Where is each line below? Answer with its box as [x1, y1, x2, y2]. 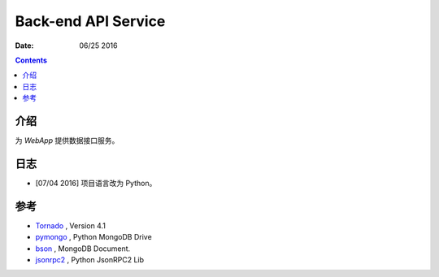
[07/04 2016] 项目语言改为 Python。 [35, 178, 157, 188]
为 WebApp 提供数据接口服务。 [15, 136, 120, 145]
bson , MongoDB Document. [35, 244, 131, 253]
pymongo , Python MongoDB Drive [35, 232, 152, 242]
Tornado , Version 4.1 [35, 220, 106, 231]
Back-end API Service [15, 12, 166, 30]
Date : [15, 41, 34, 50]
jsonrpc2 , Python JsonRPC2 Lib [35, 255, 145, 264]
